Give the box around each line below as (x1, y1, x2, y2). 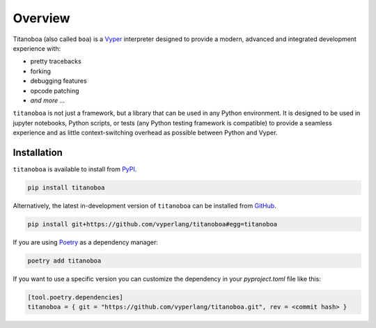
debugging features (30, 77, 87, 85)
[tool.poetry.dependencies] (27, 293, 123, 301)
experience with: (13, 44, 61, 52)
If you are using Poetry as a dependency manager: (13, 237, 158, 247)
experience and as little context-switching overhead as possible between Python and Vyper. (13, 129, 278, 137)
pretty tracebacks (30, 57, 81, 65)
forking (30, 67, 52, 75)
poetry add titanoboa (27, 256, 102, 265)
